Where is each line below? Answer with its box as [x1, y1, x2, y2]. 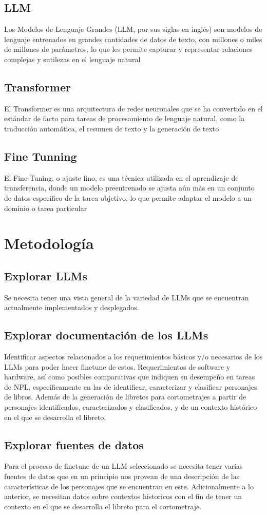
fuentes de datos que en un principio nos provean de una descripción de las [4, 471, 240, 482]
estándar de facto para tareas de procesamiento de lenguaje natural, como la [4, 113, 245, 124]
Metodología [4, 233, 94, 254]
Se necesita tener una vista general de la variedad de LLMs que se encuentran [4, 292, 249, 302]
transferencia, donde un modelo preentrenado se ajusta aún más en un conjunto [4, 182, 255, 193]
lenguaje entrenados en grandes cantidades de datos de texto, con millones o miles [4, 33, 262, 44]
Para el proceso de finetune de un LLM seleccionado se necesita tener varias [4, 461, 243, 471]
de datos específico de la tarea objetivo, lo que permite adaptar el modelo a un [4, 192, 252, 203]
